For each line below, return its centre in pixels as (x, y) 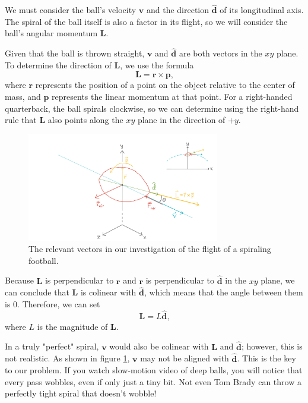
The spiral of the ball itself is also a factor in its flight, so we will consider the (146, 21)
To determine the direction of (58, 64)
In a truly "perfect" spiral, (52, 346)
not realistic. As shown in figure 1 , (67, 358)
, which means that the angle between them (224, 292)
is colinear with (108, 292)
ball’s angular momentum (51, 33)
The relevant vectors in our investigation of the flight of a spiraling (150, 249)
